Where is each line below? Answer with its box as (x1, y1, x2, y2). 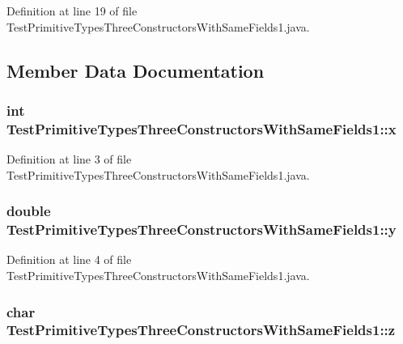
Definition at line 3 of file (6, 151, 132, 168)
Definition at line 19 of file (6, 2, 138, 19)
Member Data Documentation (6, 57, 265, 83)
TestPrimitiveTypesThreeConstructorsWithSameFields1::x (6, 118, 397, 138)
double (6, 201, 51, 221)
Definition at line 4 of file (6, 251, 132, 268)
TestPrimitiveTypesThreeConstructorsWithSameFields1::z (6, 320, 396, 340)
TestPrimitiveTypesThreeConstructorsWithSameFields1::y (6, 219, 397, 240)
